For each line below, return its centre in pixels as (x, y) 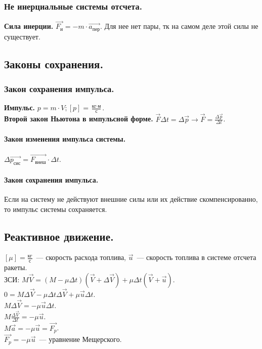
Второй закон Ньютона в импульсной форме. (79, 119)
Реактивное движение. (59, 236)
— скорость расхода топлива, (81, 257)
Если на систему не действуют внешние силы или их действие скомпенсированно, (131, 199)
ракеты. (16, 267)
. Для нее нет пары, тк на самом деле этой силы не (179, 26)
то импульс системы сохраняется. (56, 209)
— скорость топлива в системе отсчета (196, 257)
